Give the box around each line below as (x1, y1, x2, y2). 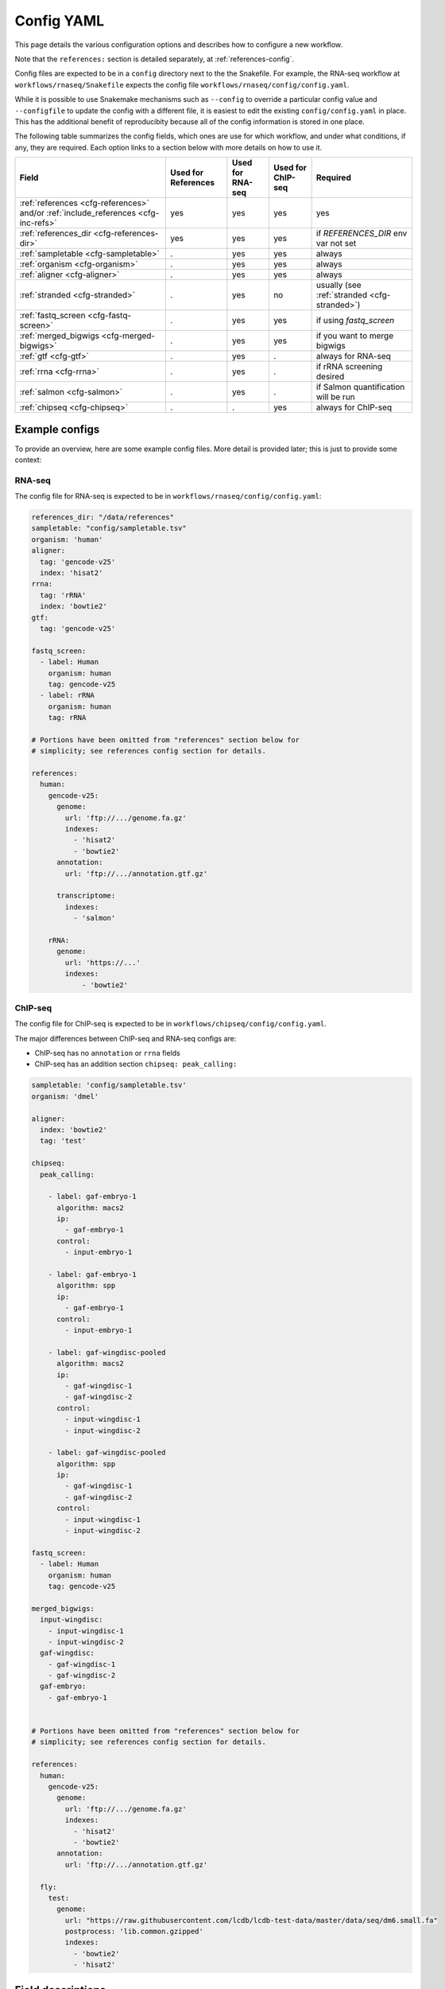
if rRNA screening (315, 361, 383, 372)
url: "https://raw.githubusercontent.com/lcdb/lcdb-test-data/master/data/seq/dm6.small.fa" (64, 1916, 439, 1925)
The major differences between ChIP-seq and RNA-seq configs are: (14, 1033, 237, 1043)
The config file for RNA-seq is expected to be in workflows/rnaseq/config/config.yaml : (14, 492, 322, 501)
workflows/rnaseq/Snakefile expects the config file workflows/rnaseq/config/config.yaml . (14, 80, 350, 89)
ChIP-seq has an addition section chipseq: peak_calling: (34, 1059, 238, 1069)
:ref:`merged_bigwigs (19, 330, 99, 341)
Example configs (14, 422, 100, 437)
